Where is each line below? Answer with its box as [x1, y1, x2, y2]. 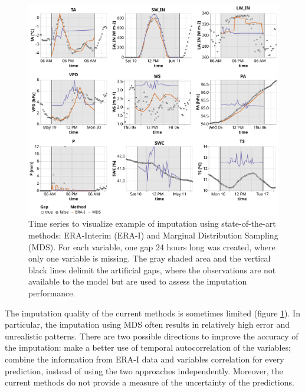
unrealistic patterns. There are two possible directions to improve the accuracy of [5, 329, 299, 342]
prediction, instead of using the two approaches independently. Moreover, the [5, 364, 283, 377]
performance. [28, 287, 76, 299]
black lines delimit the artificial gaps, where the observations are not [28, 263, 276, 276]
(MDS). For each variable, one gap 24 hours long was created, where [28, 240, 276, 253]
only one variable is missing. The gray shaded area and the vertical [28, 252, 271, 264]
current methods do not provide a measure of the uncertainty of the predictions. [5, 376, 294, 388]
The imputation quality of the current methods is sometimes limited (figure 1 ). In [5, 306, 300, 319]
